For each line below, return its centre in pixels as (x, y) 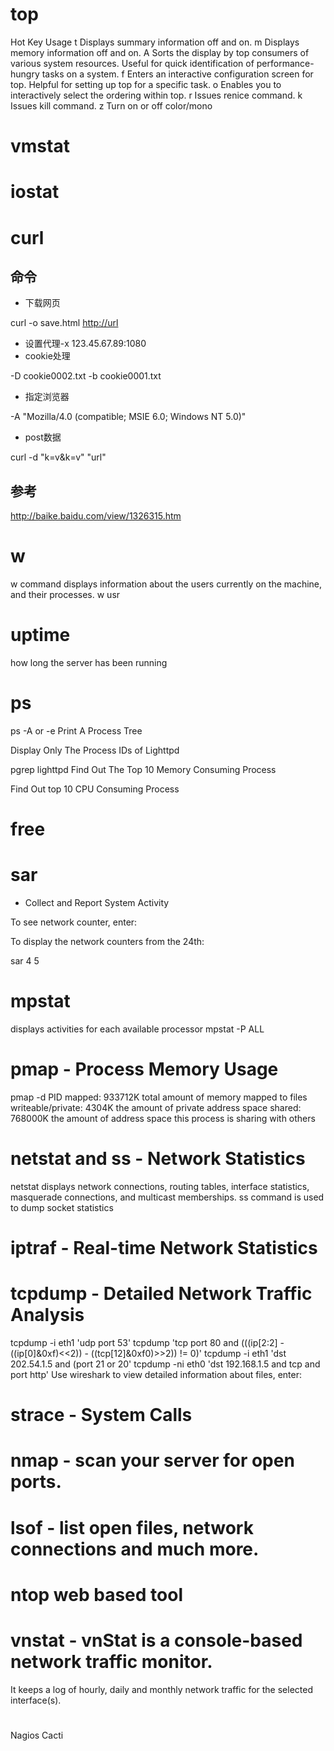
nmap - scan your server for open (152, 1460)
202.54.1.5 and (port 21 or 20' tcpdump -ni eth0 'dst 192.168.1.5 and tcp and (165, 1364)
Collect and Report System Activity (97, 903)
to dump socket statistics (62, 1207)
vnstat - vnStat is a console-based (156, 1640)
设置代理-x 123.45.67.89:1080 (85, 344)
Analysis (47, 1315)
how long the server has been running (89, 662)
